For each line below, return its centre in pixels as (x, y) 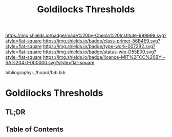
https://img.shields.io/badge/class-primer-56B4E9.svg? (101, 41)
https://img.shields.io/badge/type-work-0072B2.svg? (99, 47)
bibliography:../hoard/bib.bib (35, 73)
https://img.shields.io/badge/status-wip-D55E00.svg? (100, 52)
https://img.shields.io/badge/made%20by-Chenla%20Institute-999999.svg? (86, 36)
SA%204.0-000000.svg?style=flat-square (50, 63)
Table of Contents (35, 130)
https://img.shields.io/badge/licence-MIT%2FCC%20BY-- (104, 57)
